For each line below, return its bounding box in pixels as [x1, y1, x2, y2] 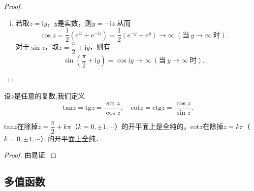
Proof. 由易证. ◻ [4, 150, 57, 160]
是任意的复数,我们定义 [14, 90, 85, 100]
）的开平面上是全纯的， [114, 121, 190, 131]
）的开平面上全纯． [40, 133, 103, 143]
